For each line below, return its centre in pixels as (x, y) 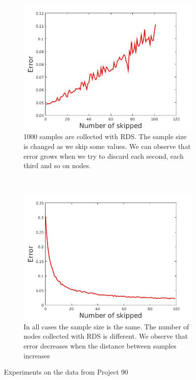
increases (37, 355)
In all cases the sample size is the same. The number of (106, 326)
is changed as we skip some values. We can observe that (107, 146)
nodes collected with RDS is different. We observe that (106, 336)
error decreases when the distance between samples (100, 346)
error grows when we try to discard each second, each (104, 156)
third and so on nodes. (57, 165)
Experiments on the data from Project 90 (66, 372)
